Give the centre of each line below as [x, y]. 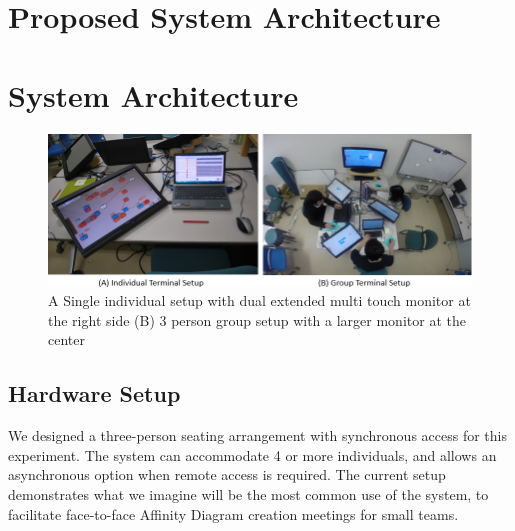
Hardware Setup [94, 393]
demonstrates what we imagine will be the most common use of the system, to [248, 493]
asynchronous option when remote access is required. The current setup [227, 474]
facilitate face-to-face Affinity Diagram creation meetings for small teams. [233, 513]
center [66, 339]
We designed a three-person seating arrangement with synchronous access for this [257, 435]
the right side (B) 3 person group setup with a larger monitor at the [257, 319]
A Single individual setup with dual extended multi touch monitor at [259, 300]
